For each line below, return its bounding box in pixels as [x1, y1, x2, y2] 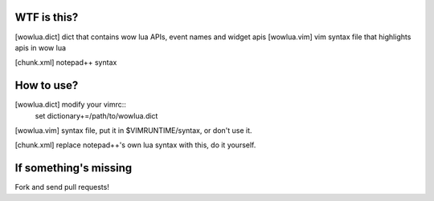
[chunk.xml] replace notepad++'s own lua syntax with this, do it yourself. [14, 140, 256, 150]
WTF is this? [14, 10, 79, 24]
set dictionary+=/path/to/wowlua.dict [35, 111, 158, 120]
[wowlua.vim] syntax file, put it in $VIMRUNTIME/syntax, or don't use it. [14, 125, 252, 135]
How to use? [14, 78, 79, 92]
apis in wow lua [14, 42, 67, 52]
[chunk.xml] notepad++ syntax [14, 58, 117, 67]
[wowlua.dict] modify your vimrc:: [14, 100, 126, 110]
